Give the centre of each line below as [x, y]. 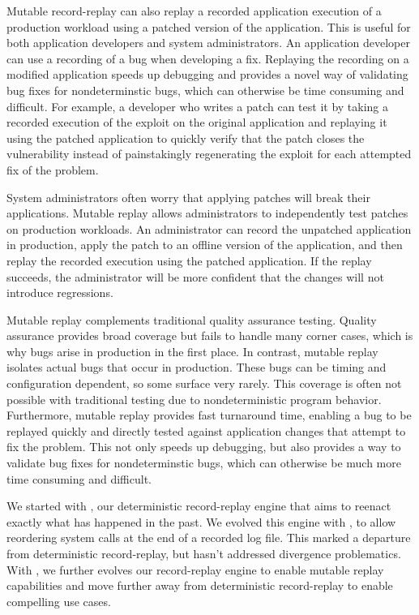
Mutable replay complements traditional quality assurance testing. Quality [192, 319]
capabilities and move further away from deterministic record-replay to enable [200, 585]
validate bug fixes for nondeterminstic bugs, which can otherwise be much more [204, 463]
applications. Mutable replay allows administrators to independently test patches [207, 213]
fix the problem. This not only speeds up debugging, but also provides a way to [204, 447]
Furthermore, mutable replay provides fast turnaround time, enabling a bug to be [209, 415]
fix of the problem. [53, 169]
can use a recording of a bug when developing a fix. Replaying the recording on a [208, 58]
